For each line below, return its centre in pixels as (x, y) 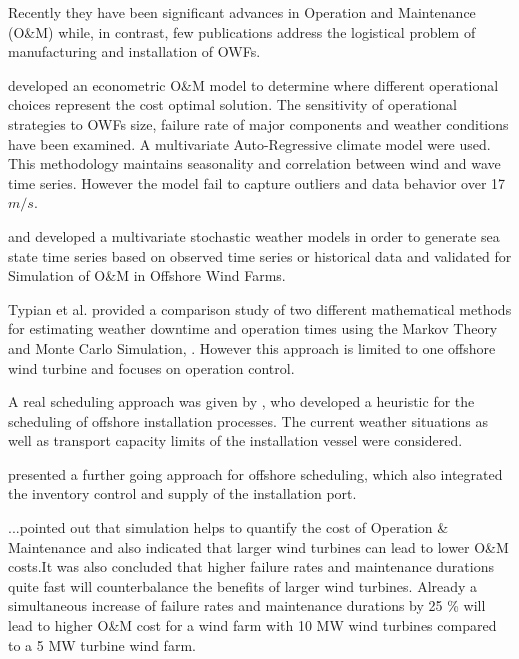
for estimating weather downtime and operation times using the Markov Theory (253, 328)
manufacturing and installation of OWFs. (134, 51)
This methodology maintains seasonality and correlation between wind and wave (254, 163)
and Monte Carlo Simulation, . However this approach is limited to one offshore (252, 347)
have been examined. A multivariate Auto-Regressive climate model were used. (249, 143)
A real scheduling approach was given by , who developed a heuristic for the (241, 401)
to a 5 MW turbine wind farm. (102, 644)
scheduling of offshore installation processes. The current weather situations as (248, 420)
